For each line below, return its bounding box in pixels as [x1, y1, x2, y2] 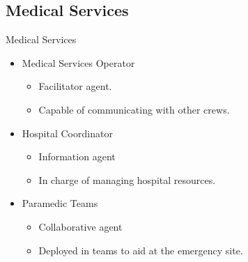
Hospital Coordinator [22, 125, 113, 140]
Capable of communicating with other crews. [38, 102, 230, 116]
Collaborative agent [38, 219, 123, 233]
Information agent [38, 149, 116, 164]
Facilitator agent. [38, 79, 112, 93]
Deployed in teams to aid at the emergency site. [38, 242, 243, 257]
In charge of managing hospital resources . [38, 172, 216, 187]
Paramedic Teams [22, 196, 98, 210]
